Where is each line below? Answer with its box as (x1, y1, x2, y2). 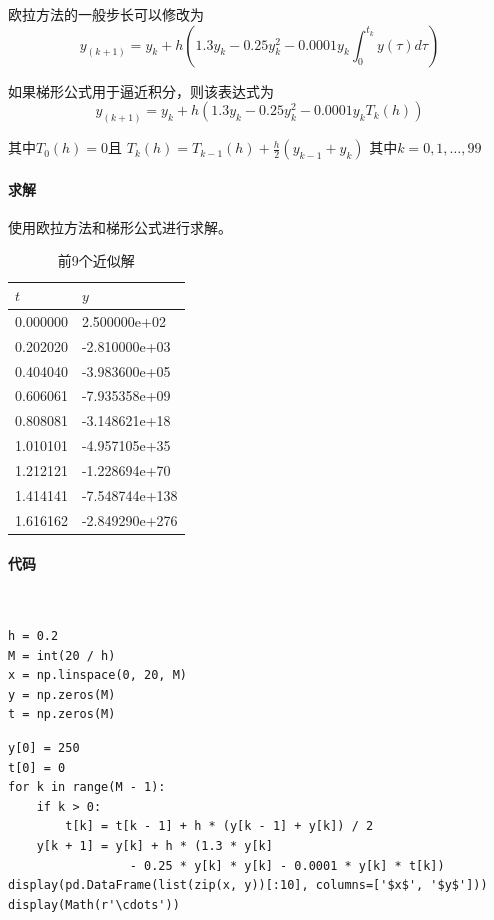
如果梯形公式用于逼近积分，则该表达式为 (8, 80, 274, 101)
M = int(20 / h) (8, 648, 116, 663)
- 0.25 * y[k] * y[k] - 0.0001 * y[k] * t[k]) (129, 858, 445, 873)
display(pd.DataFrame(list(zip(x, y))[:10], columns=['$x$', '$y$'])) (8, 878, 488, 893)
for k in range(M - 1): (8, 780, 166, 795)
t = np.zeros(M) (8, 707, 116, 722)
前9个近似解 (57, 250, 135, 271)
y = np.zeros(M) (8, 687, 116, 702)
